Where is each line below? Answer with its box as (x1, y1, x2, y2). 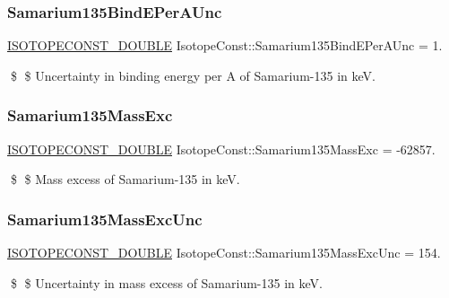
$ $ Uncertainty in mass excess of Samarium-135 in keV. (10, 273, 323, 292)
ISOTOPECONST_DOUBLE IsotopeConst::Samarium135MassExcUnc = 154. (7, 243, 441, 262)
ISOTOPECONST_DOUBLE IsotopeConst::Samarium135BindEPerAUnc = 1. (7, 36, 443, 55)
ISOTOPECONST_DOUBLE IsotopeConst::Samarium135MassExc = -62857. (7, 139, 436, 158)
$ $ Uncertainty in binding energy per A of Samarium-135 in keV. (10, 66, 376, 84)
